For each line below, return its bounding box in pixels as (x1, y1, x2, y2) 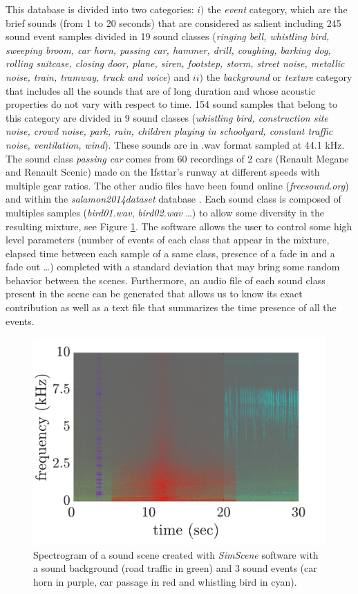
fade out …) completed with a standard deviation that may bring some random (6, 259, 340, 274)
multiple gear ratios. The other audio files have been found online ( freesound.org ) (6, 178, 349, 192)
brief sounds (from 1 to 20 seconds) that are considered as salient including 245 (6, 15, 341, 30)
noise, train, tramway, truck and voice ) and (6, 69, 190, 84)
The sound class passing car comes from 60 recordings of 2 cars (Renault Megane (6, 151, 349, 165)
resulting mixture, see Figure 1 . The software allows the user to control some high (6, 219, 352, 233)
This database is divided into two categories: (6, 2, 194, 16)
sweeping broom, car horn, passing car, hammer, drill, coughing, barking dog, (6, 42, 331, 57)
